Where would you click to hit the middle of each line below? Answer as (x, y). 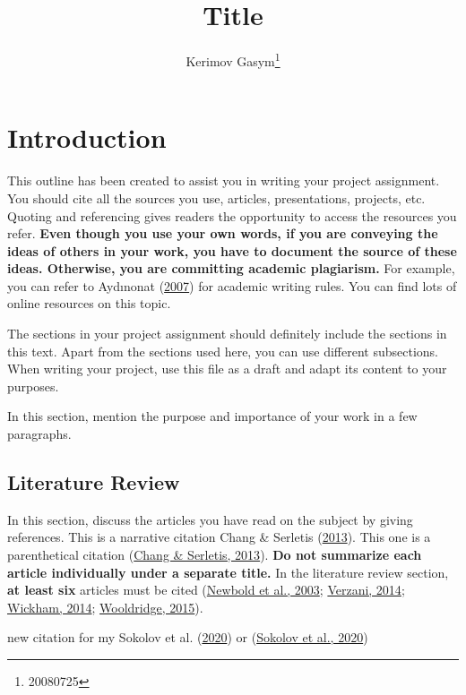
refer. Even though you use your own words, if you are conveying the (223, 233)
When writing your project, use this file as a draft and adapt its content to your (227, 369)
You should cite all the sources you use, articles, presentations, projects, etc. (216, 197)
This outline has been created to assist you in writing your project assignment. (224, 180)
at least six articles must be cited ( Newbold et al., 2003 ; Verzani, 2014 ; (206, 590)
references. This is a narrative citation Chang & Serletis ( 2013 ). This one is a (219, 537)
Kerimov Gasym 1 (233, 60)
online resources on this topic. (89, 303)
